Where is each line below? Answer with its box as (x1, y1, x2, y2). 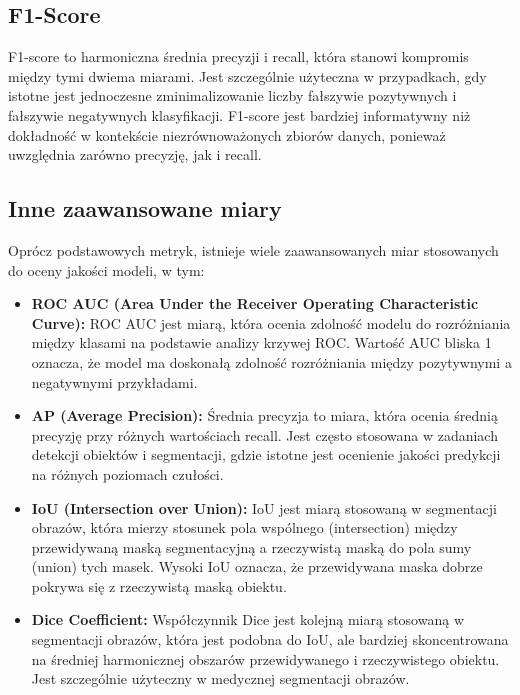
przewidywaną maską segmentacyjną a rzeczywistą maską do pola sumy (31, 536, 472, 557)
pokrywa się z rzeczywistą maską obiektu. (31, 575, 287, 596)
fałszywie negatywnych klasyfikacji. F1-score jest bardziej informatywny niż (8, 104, 471, 125)
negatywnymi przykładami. (31, 371, 198, 392)
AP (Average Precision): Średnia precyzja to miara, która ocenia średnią (31, 405, 498, 426)
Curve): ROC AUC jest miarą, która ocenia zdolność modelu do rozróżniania (31, 312, 511, 333)
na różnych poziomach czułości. (31, 463, 224, 484)
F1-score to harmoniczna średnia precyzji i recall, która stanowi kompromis (8, 46, 469, 67)
